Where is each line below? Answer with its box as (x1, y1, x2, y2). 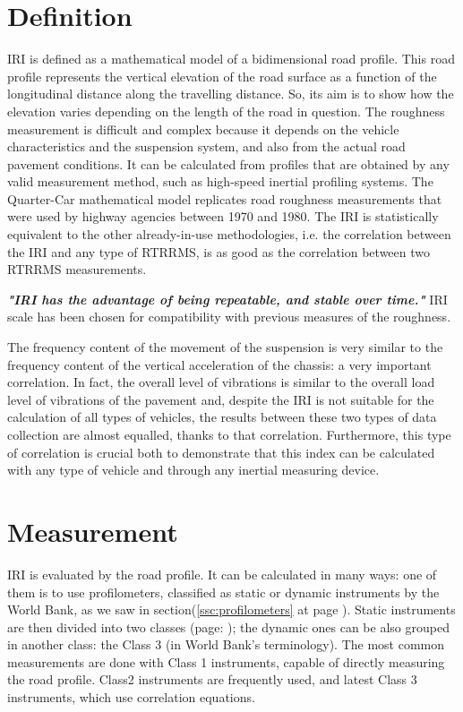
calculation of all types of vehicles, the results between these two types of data (7, 407, 437, 426)
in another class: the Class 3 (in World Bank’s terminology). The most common (7, 635, 445, 654)
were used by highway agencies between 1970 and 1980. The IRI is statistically (7, 207, 439, 226)
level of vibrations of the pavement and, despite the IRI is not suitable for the (7, 390, 434, 408)
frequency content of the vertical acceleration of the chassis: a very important (7, 355, 432, 373)
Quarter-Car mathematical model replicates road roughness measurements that (7, 189, 442, 208)
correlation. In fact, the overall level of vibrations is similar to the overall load (7, 373, 435, 391)
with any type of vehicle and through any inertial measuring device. (7, 460, 380, 479)
